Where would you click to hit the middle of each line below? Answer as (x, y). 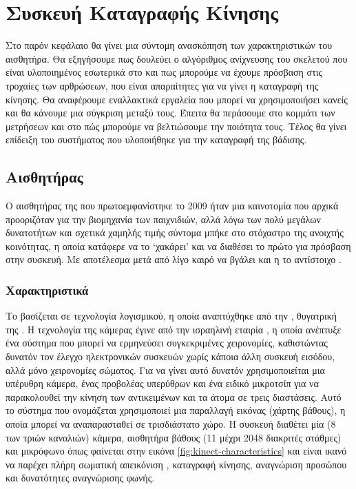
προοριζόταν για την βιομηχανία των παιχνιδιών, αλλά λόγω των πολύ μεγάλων (163, 219)
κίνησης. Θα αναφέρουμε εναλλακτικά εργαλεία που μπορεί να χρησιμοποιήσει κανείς (177, 99)
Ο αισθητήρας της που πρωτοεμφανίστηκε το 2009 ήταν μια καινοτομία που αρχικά (172, 206)
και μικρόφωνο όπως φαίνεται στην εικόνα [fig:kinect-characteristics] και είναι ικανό (176, 451)
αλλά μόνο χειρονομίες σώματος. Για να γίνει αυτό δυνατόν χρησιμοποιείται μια (165, 370)
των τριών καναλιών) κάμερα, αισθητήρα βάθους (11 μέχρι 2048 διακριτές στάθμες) (174, 437)
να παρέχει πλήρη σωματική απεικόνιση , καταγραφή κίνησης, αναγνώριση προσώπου (176, 464)
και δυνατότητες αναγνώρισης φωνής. (80, 478)
